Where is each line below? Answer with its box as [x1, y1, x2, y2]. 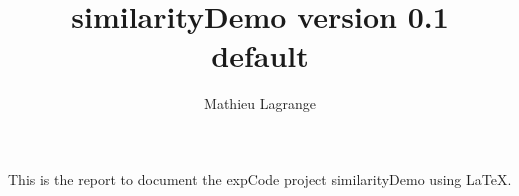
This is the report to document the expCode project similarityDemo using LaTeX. [8, 168, 512, 189]
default [211, 35, 309, 76]
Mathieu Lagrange [204, 93, 316, 114]
